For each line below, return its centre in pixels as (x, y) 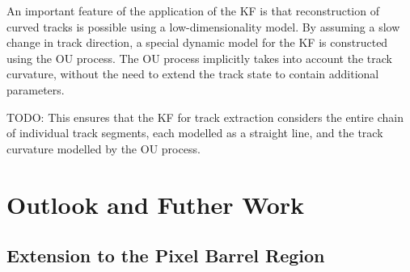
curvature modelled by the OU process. (104, 148)
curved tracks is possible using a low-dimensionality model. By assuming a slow (203, 26)
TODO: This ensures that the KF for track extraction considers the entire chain (205, 117)
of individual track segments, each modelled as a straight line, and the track (195, 133)
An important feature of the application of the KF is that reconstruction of (193, 10)
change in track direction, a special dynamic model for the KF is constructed (197, 42)
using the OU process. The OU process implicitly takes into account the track (199, 58)
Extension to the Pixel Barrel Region (166, 255)
